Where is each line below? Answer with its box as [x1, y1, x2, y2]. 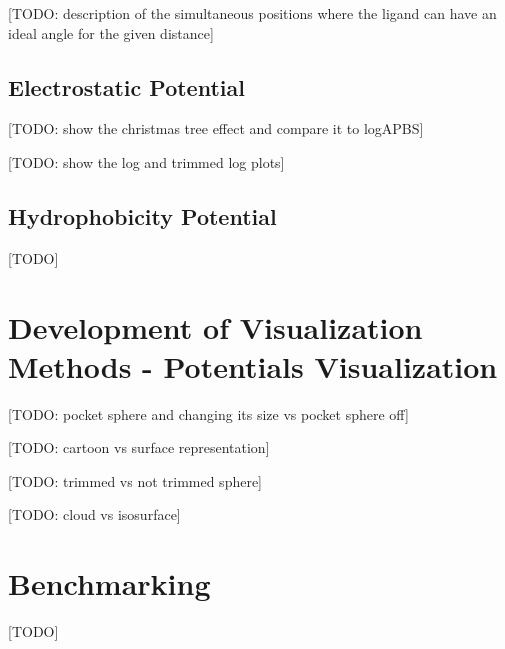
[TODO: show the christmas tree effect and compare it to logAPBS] [8, 118, 424, 139]
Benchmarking [8, 563, 211, 604]
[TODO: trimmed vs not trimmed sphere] [8, 470, 263, 491]
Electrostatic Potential [8, 71, 245, 102]
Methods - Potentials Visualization [8, 345, 498, 386]
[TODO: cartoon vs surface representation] [8, 437, 270, 458]
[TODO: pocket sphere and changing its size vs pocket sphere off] [8, 403, 409, 424]
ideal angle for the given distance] [8, 22, 214, 43]
